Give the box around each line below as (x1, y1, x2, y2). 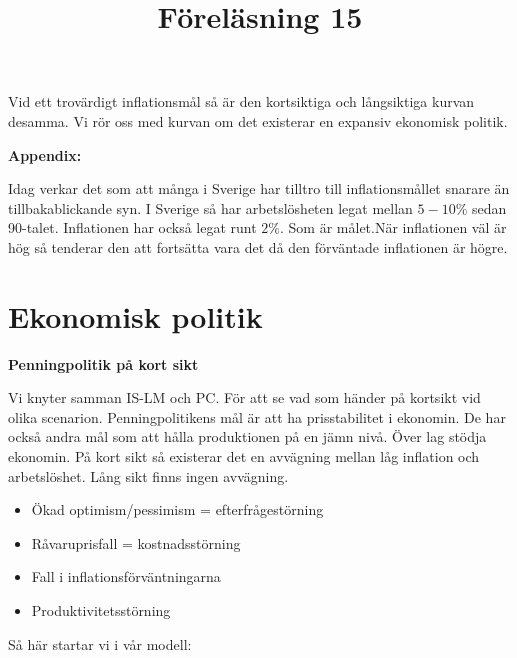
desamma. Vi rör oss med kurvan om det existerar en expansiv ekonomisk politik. (8, 110, 508, 131)
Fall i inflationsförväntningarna (31, 566, 221, 587)
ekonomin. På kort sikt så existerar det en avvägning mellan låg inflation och (8, 446, 480, 467)
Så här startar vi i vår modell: (8, 633, 192, 654)
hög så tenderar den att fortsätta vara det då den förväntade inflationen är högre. (8, 236, 508, 257)
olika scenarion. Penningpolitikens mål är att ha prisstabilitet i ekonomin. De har (8, 406, 506, 427)
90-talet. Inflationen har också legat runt (8, 217, 257, 238)
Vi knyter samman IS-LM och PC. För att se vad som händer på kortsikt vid (8, 387, 481, 408)
